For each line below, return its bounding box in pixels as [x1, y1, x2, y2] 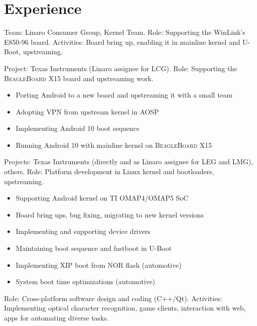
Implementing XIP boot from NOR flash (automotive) [15, 259, 182, 270]
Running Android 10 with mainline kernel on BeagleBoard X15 [15, 139, 212, 150]
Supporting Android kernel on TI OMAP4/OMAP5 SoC [15, 193, 189, 203]
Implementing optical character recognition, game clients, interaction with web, [4, 303, 246, 313]
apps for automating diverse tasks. [4, 313, 109, 323]
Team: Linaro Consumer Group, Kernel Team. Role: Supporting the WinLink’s [4, 27, 246, 37]
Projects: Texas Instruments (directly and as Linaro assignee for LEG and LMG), [4, 156, 254, 167]
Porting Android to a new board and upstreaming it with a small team [15, 90, 233, 100]
